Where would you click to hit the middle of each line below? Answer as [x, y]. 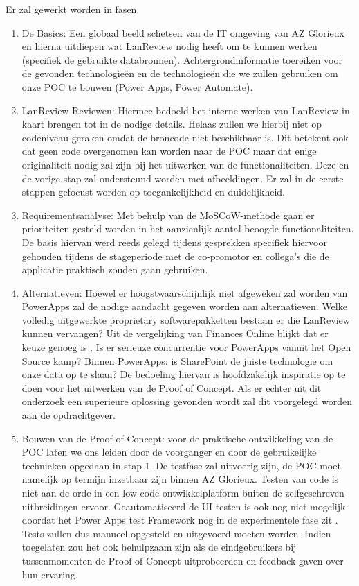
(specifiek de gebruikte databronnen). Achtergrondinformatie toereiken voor [182, 59]
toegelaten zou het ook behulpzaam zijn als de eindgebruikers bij [159, 547]
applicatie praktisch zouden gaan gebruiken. [115, 269]
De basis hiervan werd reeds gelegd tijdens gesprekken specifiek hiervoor [174, 242]
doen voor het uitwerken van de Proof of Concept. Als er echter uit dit [172, 387]
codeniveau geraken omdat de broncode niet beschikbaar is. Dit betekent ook [185, 137]
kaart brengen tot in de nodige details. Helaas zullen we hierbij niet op [172, 124]
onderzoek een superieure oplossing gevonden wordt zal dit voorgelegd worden [187, 401]
